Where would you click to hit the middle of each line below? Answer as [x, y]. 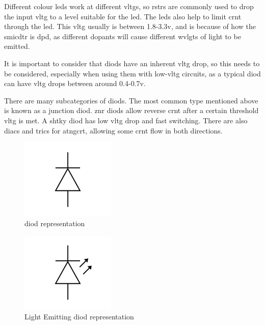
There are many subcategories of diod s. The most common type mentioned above [131, 100]
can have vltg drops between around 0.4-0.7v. [75, 83]
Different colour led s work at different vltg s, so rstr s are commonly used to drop [129, 6]
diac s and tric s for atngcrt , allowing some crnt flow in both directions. [113, 130]
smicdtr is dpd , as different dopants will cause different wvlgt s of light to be [123, 36]
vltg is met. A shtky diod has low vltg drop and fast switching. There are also [126, 120]
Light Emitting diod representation [79, 316]
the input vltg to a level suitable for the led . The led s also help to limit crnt [123, 16]
